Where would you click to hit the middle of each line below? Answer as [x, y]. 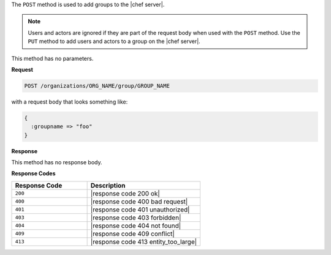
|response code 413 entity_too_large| [144, 242]
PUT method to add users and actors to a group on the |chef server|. [114, 41]
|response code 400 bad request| [139, 201]
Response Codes [33, 173]
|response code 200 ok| [125, 193]
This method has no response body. [57, 162]
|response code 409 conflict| [132, 234]
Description [108, 185]
